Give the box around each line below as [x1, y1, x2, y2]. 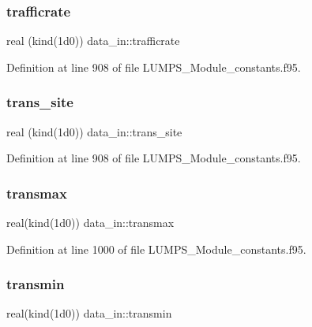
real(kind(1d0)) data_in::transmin [6, 305, 172, 321]
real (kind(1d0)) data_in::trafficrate [6, 32, 180, 49]
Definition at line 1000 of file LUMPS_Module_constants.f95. [6, 240, 306, 257]
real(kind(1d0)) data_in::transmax [6, 214, 175, 231]
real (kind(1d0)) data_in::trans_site [6, 123, 182, 139]
